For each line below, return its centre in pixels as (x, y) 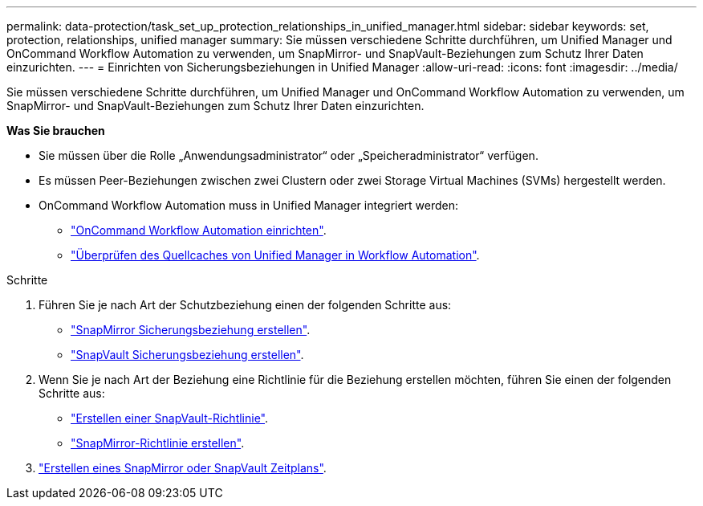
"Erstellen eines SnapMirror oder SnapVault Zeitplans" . (183, 468)
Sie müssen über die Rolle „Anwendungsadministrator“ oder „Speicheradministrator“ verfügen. (289, 155)
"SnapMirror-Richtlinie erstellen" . (158, 443)
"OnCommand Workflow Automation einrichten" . (199, 230)
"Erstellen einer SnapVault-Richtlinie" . (170, 418)
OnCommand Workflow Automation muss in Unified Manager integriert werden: (249, 205)
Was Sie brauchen (56, 131)
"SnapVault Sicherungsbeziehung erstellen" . (187, 355)
